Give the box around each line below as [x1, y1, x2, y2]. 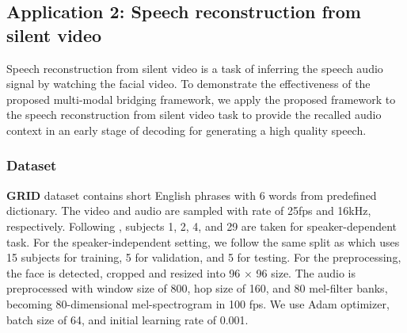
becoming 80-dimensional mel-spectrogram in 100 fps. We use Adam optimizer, [6, 295, 390, 312]
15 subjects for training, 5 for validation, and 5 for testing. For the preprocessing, [6, 249, 401, 266]
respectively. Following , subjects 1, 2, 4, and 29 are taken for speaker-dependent [6, 217, 397, 234]
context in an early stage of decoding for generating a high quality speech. [6, 121, 367, 138]
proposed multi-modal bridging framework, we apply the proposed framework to [6, 90, 396, 107]
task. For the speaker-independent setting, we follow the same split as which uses [6, 233, 400, 250]
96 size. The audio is [256, 264, 356, 281]
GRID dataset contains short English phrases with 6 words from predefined [6, 186, 377, 203]
